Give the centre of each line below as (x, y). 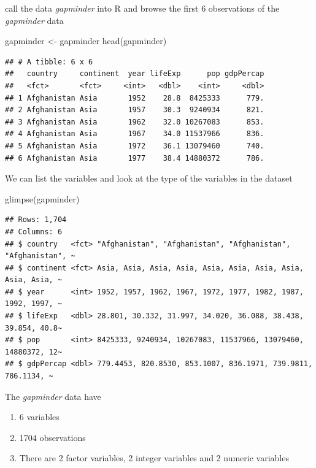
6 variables (39, 417)
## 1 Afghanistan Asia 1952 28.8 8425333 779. (135, 98)
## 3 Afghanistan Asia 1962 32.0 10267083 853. (135, 122)
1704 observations (52, 437)
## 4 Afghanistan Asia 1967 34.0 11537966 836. (135, 134)
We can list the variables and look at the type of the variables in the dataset (149, 178)
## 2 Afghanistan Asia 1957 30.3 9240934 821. (135, 110)
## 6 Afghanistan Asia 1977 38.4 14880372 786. (135, 158)
